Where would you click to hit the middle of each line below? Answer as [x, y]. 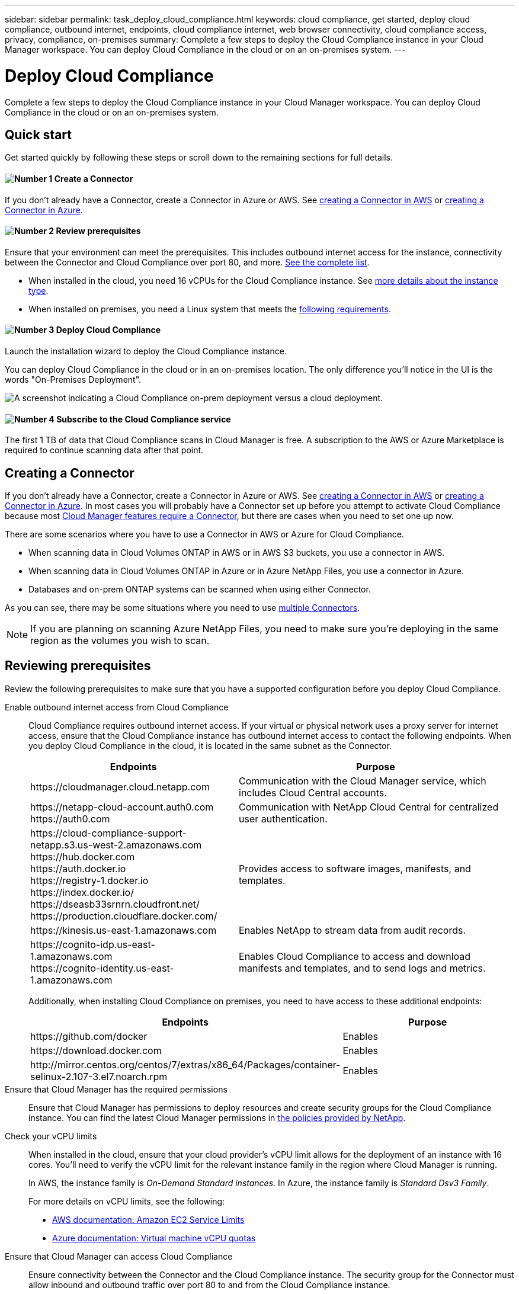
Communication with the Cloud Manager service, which [363, 781]
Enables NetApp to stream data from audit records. [353, 930]
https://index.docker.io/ [82, 892]
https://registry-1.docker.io [89, 880]
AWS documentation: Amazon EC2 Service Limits [148, 1219]
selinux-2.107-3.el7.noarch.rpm [99, 1076]
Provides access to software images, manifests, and [355, 868]
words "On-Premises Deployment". [73, 379]
